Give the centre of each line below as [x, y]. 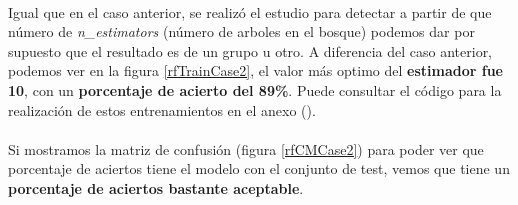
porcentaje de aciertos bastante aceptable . [156, 187]
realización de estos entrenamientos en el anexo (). [162, 109]
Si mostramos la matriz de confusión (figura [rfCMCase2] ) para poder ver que [246, 148]
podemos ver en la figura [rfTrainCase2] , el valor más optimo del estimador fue [255, 70]
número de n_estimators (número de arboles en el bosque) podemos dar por [241, 31]
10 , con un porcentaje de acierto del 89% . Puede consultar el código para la [255, 89]
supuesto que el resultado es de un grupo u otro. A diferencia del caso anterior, [250, 50]
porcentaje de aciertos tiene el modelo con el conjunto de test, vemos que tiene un [259, 168]
